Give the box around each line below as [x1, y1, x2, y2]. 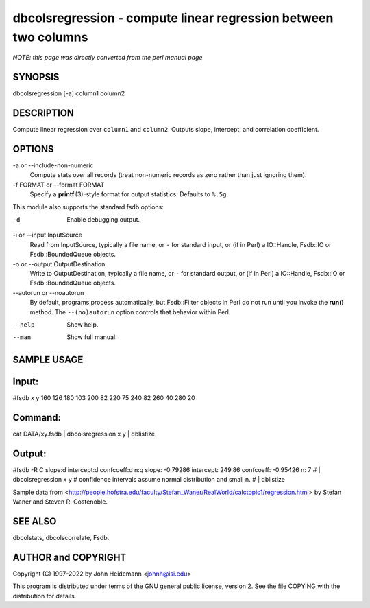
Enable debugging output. [66, 215, 140, 224]
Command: [12, 412, 62, 423]
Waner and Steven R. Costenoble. [12, 498, 108, 506]
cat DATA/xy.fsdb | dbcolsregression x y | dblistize [12, 430, 156, 439]
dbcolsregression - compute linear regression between [12, 10, 334, 25]
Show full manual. [66, 333, 117, 341]
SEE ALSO [12, 515, 57, 528]
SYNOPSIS [12, 71, 60, 83]
